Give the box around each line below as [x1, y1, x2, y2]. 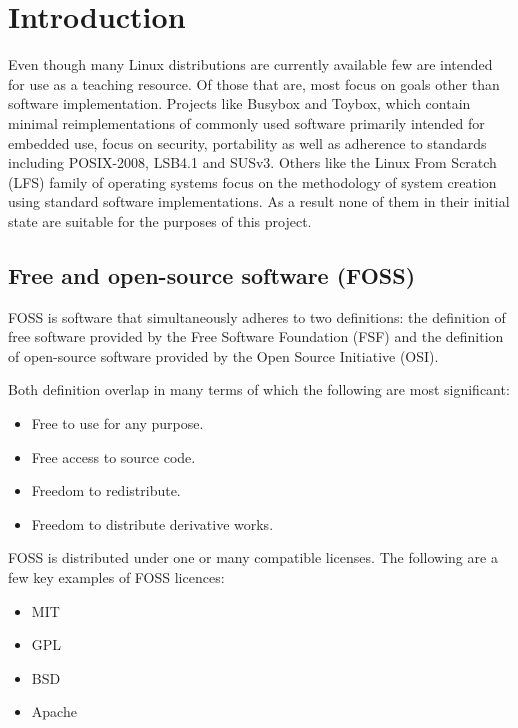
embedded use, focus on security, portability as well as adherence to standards [8, 132, 487, 153]
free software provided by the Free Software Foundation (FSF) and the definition [8, 326, 504, 347]
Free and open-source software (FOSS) [8, 259, 416, 290]
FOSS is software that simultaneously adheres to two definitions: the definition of [8, 306, 506, 327]
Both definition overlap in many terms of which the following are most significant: [8, 379, 510, 400]
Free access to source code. [31, 446, 196, 467]
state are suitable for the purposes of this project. [8, 210, 312, 231]
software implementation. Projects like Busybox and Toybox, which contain [8, 93, 471, 114]
